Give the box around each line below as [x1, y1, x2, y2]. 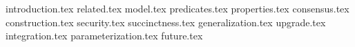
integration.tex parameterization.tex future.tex [6, 28, 203, 43]
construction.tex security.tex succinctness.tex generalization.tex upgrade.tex [6, 15, 326, 29]
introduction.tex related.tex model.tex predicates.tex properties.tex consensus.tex [6, 1, 349, 15]
